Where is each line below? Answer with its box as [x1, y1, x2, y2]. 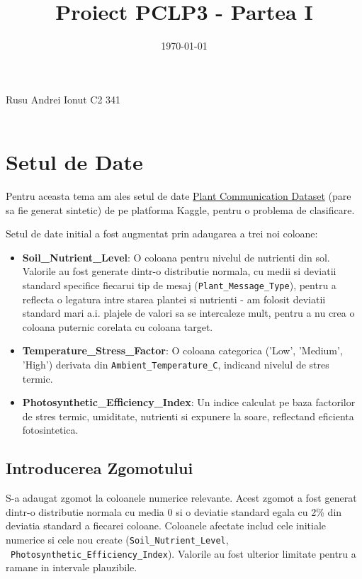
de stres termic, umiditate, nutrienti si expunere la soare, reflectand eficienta [22, 408, 354, 423]
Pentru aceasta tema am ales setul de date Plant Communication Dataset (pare [6, 189, 351, 203]
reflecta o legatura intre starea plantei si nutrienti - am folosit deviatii [22, 291, 326, 306]
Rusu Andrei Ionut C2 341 [6, 91, 121, 106]
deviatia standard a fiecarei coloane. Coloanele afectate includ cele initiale [6, 518, 327, 533]
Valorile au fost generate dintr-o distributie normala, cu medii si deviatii [22, 264, 336, 279]
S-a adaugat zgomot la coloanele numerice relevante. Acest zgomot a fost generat [6, 490, 357, 505]
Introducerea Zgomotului [6, 457, 193, 479]
